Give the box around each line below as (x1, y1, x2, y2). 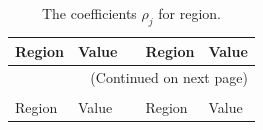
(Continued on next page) (90, 66, 248, 87)
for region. (158, 3, 221, 23)
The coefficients (41, 3, 137, 23)
